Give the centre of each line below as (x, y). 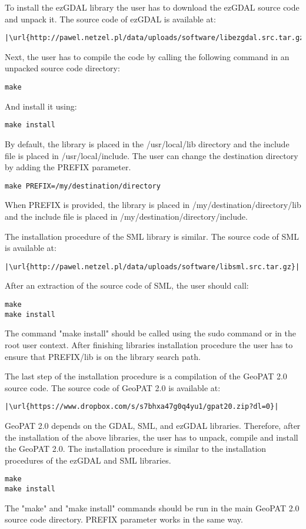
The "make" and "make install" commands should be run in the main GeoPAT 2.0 (152, 507)
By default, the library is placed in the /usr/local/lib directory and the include (147, 143)
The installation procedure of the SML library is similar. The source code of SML (152, 236)
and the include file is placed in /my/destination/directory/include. (126, 216)
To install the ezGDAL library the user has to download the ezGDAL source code (152, 7)
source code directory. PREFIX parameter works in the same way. (124, 519)
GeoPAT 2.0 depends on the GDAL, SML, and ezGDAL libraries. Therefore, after (153, 425)
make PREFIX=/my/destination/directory (83, 186)
